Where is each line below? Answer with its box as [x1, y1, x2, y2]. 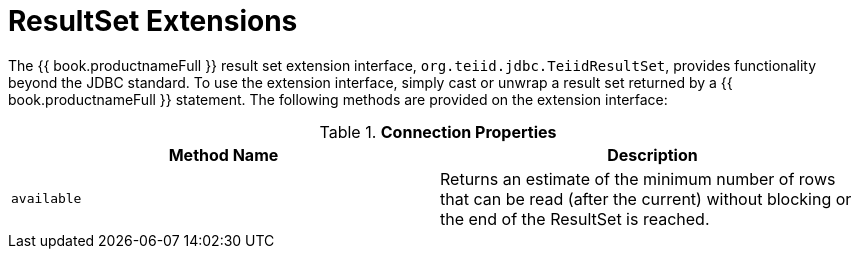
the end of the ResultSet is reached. [440, 208, 710, 229]
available [11, 191, 82, 207]
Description [607, 144, 698, 165]
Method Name [168, 144, 279, 165]
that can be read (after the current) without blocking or [440, 188, 852, 209]
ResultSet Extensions [8, 4, 298, 38]
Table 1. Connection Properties [319, 121, 557, 142]
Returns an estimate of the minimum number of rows [440, 168, 836, 189]
